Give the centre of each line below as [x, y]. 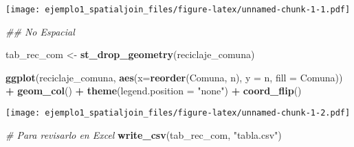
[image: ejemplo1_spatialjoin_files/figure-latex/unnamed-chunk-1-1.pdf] [178, 10]
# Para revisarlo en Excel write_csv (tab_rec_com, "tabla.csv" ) [144, 134]
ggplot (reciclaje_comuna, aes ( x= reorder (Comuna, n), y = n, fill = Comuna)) [174, 77]
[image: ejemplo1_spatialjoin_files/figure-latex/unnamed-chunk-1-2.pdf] [178, 113]
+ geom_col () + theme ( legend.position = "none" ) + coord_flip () [154, 91]
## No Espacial [40, 31]
